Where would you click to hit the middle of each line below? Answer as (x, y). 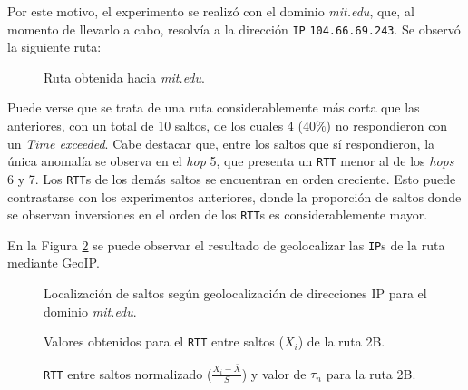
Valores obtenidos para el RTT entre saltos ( (164, 341)
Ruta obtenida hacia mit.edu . (124, 77)
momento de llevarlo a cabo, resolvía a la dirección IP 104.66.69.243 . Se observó (234, 29)
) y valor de (274, 373)
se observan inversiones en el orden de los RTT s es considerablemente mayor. (218, 214)
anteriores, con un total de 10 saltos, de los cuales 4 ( (155, 126)
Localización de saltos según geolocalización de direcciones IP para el (235, 293)
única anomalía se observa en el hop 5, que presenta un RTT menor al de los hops (231, 161)
